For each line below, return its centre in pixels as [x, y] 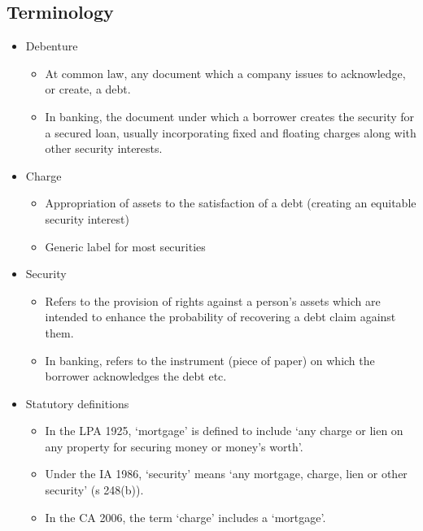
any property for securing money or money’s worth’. [174, 446]
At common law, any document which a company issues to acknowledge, [225, 73]
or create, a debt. [88, 89]
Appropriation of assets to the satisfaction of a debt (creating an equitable [231, 203]
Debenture [52, 46]
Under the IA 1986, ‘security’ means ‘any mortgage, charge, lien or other [226, 474]
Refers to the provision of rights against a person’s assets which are [213, 300]
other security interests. [104, 148]
